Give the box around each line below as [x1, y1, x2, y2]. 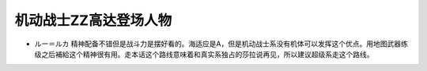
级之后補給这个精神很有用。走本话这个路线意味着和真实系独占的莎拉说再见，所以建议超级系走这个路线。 [34, 49, 374, 59]
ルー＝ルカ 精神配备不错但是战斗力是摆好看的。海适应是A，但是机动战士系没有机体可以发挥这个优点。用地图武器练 [34, 39, 409, 48]
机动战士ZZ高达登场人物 [14, 12, 172, 29]
